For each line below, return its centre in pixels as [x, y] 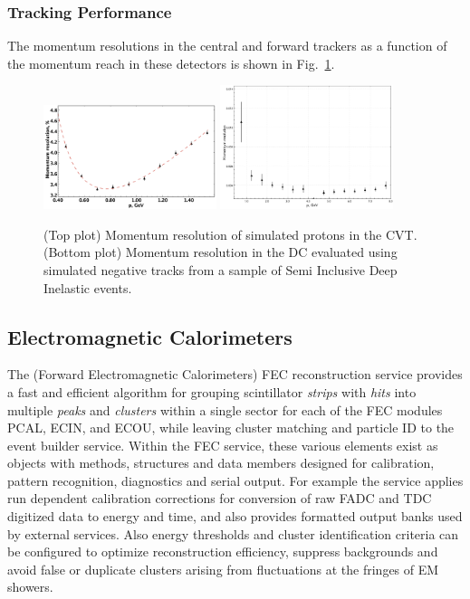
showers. [30, 587]
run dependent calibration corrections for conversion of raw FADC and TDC [220, 498]
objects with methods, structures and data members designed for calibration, [221, 463]
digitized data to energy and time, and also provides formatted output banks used [235, 516]
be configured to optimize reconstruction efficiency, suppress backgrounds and [223, 551]
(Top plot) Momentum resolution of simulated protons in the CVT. [230, 234]
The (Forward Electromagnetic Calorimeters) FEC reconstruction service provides [235, 374]
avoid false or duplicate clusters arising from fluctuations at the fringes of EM [223, 569]
